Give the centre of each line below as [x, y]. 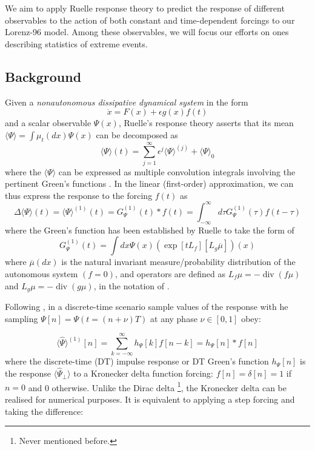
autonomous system [41, 273]
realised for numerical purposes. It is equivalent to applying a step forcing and [150, 399]
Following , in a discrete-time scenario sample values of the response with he [147, 306]
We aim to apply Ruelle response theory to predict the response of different [145, 8]
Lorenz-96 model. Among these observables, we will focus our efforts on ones [147, 32]
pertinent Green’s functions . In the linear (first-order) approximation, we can [149, 183]
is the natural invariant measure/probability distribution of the [178, 262]
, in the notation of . [131, 285]
